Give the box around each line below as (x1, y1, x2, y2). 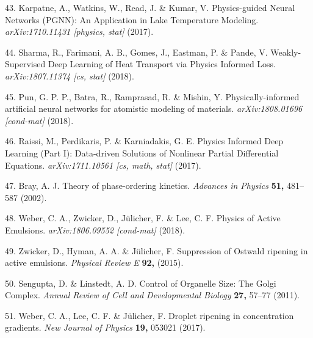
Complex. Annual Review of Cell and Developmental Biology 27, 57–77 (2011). (5, 288, 300, 301)
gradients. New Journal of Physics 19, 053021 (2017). (5, 321, 206, 334)
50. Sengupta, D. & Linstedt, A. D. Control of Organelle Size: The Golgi (5, 276, 276, 289)
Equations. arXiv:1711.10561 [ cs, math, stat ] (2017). (5, 158, 201, 171)
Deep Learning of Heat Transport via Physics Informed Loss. (48, 57, 276, 70)
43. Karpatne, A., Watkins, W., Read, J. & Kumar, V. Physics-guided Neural (5, 1, 295, 13)
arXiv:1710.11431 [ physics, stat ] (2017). (5, 25, 154, 38)
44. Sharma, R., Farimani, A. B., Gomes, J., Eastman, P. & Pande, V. (5, 45, 268, 58)
